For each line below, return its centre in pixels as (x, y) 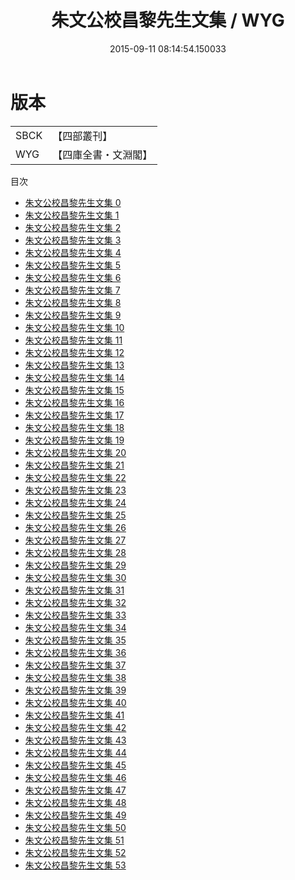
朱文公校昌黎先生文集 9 (73, 315)
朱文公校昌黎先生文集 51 (74, 840)
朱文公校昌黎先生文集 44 (75, 752)
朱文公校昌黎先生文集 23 (75, 490)
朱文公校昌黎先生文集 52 (75, 852)
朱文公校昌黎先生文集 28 (75, 552)
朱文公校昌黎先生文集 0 (73, 202)
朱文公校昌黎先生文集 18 (74, 427)
